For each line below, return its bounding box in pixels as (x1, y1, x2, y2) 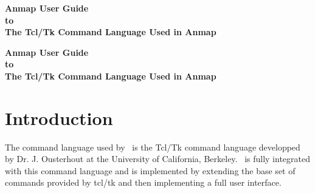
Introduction (5, 105, 113, 130)
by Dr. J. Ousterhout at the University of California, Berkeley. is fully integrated (5, 152, 310, 165)
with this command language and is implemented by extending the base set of (5, 164, 296, 177)
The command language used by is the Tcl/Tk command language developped (5, 140, 300, 153)
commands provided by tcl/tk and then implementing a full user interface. (5, 176, 282, 189)
